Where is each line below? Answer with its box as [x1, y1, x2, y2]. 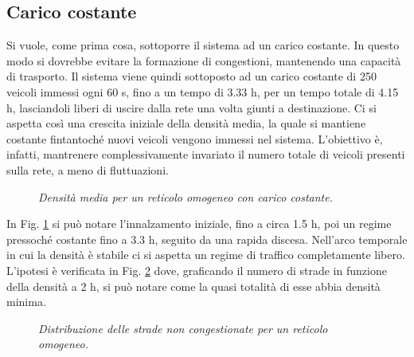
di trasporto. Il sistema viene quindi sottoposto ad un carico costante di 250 [6, 68, 377, 84]
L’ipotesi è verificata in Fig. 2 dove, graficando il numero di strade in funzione [6, 261, 387, 278]
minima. [6, 293, 46, 310]
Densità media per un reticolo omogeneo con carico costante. [38, 188, 334, 205]
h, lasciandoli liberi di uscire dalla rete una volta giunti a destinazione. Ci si [6, 99, 377, 116]
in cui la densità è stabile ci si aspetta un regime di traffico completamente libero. [6, 246, 405, 263]
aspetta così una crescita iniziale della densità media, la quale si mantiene [6, 115, 366, 131]
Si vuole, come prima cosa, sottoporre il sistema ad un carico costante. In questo [6, 37, 400, 53]
